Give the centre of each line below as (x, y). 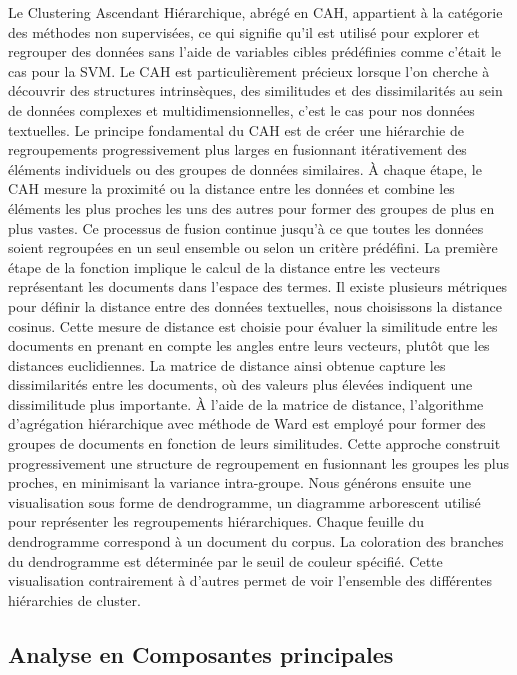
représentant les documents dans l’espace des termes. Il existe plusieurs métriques (258, 286)
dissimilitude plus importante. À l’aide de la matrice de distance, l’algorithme (246, 403)
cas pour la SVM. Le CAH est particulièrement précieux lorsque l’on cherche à (249, 70)
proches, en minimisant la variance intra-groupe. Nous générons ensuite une (239, 482)
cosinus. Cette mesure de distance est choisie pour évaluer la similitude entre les (253, 325)
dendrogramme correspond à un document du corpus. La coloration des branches (256, 541)
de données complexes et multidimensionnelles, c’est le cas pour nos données (241, 109)
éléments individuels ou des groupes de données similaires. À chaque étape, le (245, 168)
